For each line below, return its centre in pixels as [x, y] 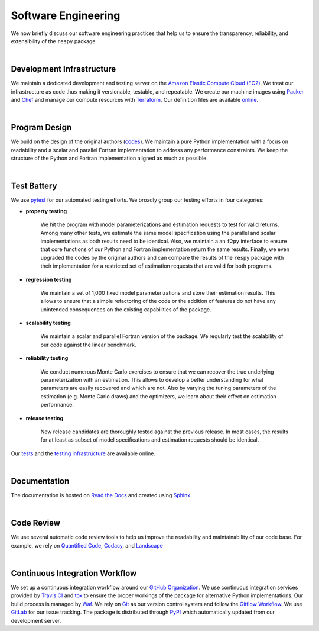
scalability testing [48, 323]
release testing [45, 418]
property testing [46, 211]
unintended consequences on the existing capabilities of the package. [126, 309]
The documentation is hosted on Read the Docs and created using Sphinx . [101, 495]
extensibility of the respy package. [54, 41]
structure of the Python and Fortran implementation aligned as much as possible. [109, 158]
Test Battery [34, 186]
